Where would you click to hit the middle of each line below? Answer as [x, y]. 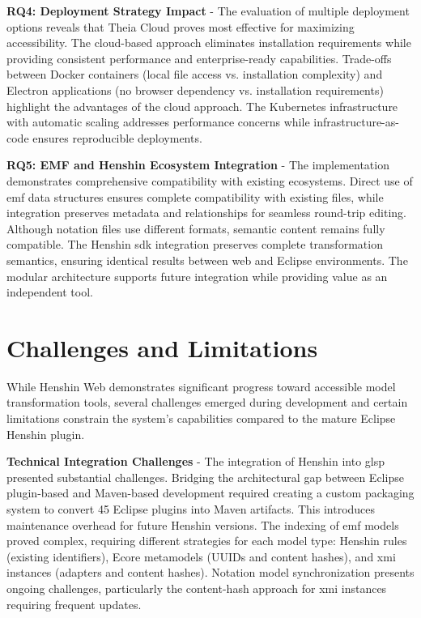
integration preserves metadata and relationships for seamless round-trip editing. [206, 213]
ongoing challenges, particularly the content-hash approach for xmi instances [197, 588]
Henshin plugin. [46, 434]
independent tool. [50, 292]
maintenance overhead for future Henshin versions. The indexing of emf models [203, 524]
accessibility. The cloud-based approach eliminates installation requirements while [209, 43]
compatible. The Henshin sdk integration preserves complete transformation [195, 244]
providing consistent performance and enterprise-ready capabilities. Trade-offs [199, 58]
